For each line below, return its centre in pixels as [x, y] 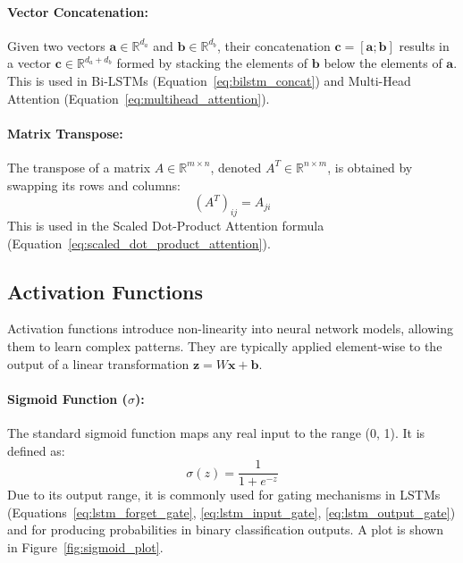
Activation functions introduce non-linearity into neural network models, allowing [230, 328]
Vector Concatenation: [78, 11]
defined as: [36, 450]
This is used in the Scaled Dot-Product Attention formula [166, 225]
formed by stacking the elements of [212, 63]
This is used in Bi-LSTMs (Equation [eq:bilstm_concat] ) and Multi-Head [209, 80]
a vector [29, 63]
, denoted [236, 167]
